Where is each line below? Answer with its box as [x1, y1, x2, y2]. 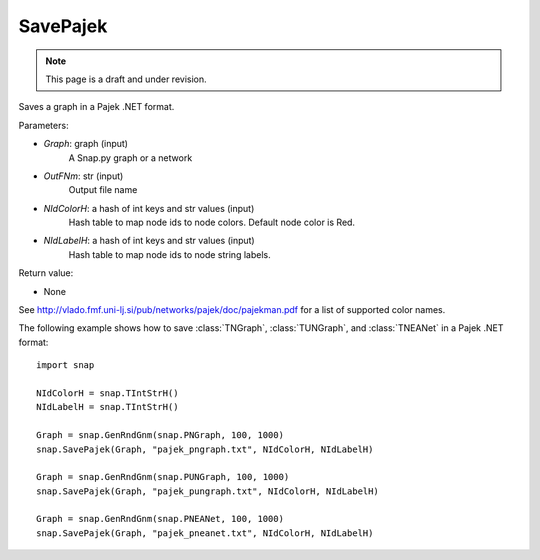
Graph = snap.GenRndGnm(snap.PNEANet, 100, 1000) [36, 513, 285, 525]
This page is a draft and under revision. [45, 73, 207, 85]
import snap [36, 360, 95, 371]
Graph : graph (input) [43, 138, 129, 150]
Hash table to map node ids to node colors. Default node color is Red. [68, 216, 355, 229]
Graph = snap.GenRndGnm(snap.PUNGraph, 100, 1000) [36, 471, 290, 483]
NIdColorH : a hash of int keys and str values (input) [43, 202, 255, 214]
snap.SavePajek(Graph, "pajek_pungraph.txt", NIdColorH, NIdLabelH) [36, 485, 379, 497]
